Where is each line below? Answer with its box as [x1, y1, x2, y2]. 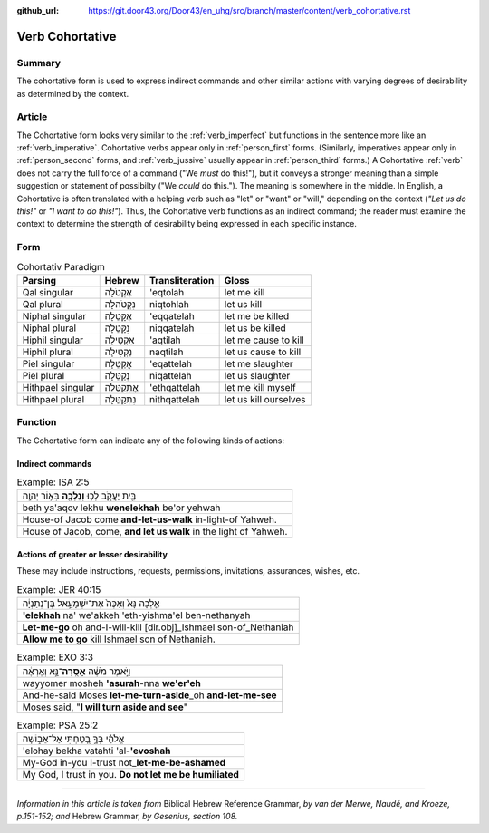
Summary [16, 56, 62, 69]
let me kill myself [224, 381, 296, 393]
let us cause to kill [224, 345, 302, 358]
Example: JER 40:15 [16, 584, 101, 596]
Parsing [22, 274, 57, 286]
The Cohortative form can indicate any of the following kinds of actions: [16, 435, 285, 446]
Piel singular [22, 357, 75, 370]
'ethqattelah [149, 381, 201, 393]
